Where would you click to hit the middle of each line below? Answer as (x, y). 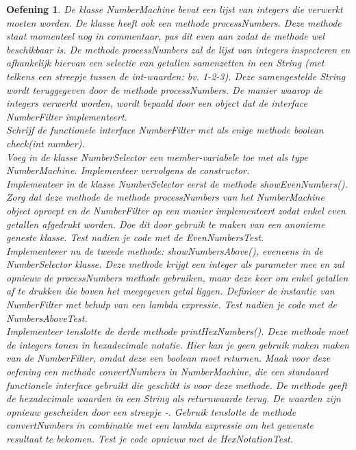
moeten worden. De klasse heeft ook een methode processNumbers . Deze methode (174, 22)
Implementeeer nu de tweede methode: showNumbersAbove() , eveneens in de (165, 250)
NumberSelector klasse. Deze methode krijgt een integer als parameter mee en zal (175, 264)
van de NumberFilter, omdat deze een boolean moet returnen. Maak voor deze (168, 358)
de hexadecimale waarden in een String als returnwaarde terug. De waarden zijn (174, 398)
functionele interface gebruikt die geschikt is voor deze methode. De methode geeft (177, 385)
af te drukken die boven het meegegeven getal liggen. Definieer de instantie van (170, 291)
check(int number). (46, 143)
